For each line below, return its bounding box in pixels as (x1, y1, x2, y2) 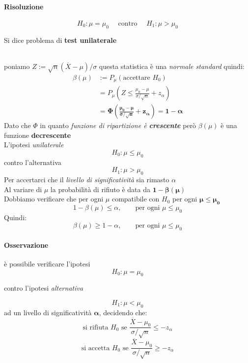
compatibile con (111, 194, 160, 204)
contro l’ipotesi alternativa (4, 283, 83, 293)
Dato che (4, 120, 31, 131)
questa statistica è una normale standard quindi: (99, 61, 245, 71)
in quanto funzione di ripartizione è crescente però (40, 120, 196, 131)
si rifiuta (83, 324, 109, 331)
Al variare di (4, 184, 42, 194)
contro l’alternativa (4, 157, 61, 167)
